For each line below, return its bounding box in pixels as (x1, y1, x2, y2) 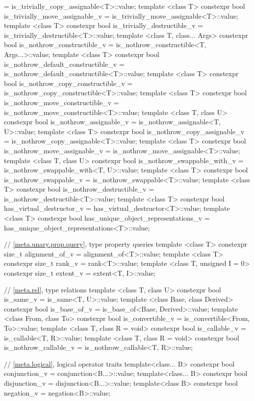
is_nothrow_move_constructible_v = (4, 97, 119, 107)
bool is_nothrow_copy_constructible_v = (4, 78, 133, 88)
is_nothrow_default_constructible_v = (4, 58, 125, 69)
